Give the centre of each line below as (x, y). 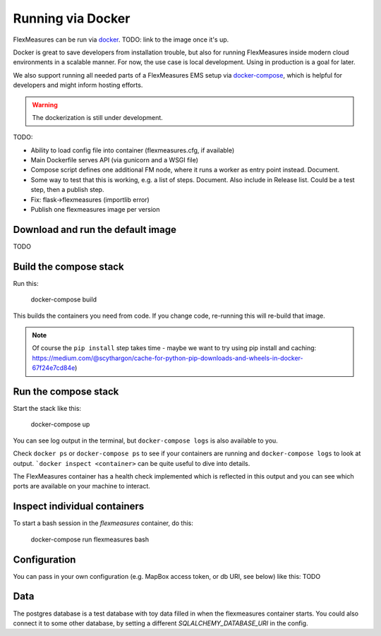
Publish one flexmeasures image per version (95, 210)
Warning (45, 104)
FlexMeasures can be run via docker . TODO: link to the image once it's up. (121, 40)
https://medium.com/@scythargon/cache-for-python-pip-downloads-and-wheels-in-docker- (168, 358)
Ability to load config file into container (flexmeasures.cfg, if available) (133, 150)
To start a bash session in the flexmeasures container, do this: (103, 523)
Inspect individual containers (79, 506)
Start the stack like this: (47, 409)
